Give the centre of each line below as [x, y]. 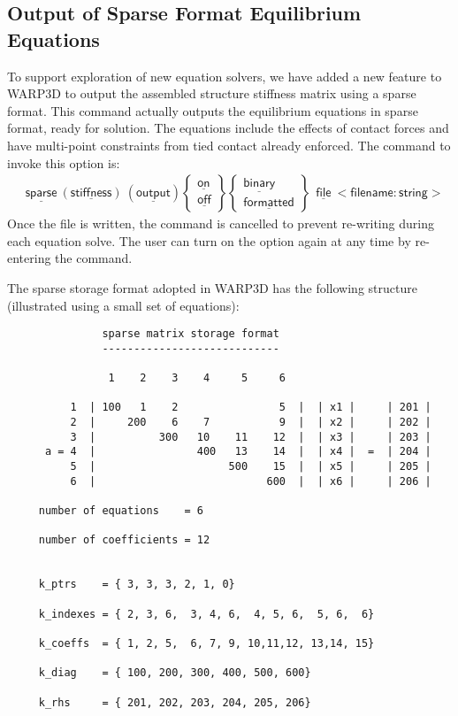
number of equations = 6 [121, 511]
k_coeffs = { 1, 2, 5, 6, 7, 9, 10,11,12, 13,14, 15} [206, 643]
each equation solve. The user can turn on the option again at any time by [209, 240]
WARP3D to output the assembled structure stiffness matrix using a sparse [212, 93]
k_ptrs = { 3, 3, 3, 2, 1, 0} [137, 585]
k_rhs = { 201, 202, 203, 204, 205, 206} [175, 702]
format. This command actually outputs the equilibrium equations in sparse [213, 110]
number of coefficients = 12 [124, 540]
